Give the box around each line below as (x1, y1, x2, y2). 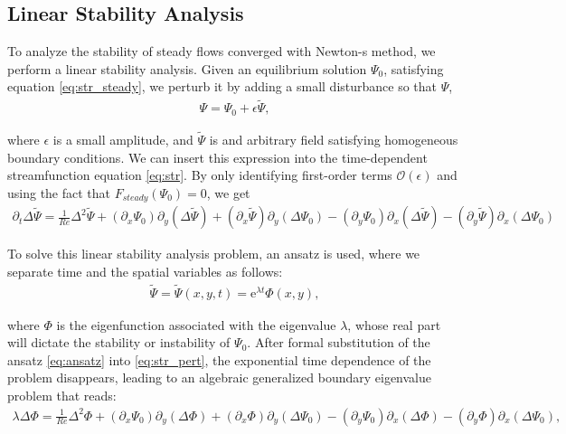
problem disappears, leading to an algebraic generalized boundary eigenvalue (7, 368, 431, 387)
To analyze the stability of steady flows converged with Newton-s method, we (7, 42, 436, 61)
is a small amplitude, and (52, 129, 193, 148)
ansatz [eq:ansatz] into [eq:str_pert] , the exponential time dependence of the (7, 350, 431, 369)
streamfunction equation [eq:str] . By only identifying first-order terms (7, 165, 392, 184)
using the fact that (7, 183, 111, 202)
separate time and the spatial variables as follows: (7, 261, 283, 280)
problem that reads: (7, 385, 117, 404)
